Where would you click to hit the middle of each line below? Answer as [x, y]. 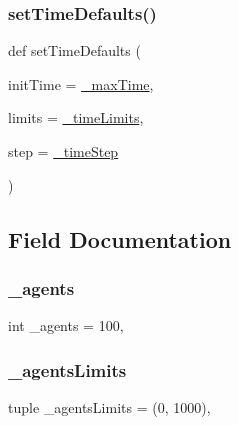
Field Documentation [120, 238]
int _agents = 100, [66, 325]
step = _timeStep [63, 151]
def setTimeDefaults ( [74, 50]
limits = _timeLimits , [76, 117]
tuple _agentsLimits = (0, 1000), [109, 407]
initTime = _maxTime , [81, 83]
